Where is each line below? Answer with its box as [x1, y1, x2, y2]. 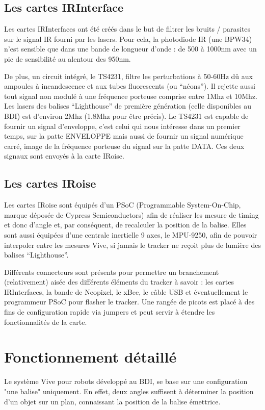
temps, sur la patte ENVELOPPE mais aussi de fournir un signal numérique [4, 131, 244, 141]
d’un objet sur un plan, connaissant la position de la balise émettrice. [4, 396, 221, 406]
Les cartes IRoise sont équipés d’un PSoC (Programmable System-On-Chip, [4, 199, 241, 210]
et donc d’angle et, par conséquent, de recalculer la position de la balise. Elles [4, 219, 247, 230]
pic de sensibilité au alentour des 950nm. [4, 53, 131, 64]
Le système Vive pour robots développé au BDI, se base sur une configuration [4, 376, 248, 387]
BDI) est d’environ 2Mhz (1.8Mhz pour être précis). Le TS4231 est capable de [4, 110, 249, 121]
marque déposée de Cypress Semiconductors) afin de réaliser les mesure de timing [4, 209, 259, 220]
